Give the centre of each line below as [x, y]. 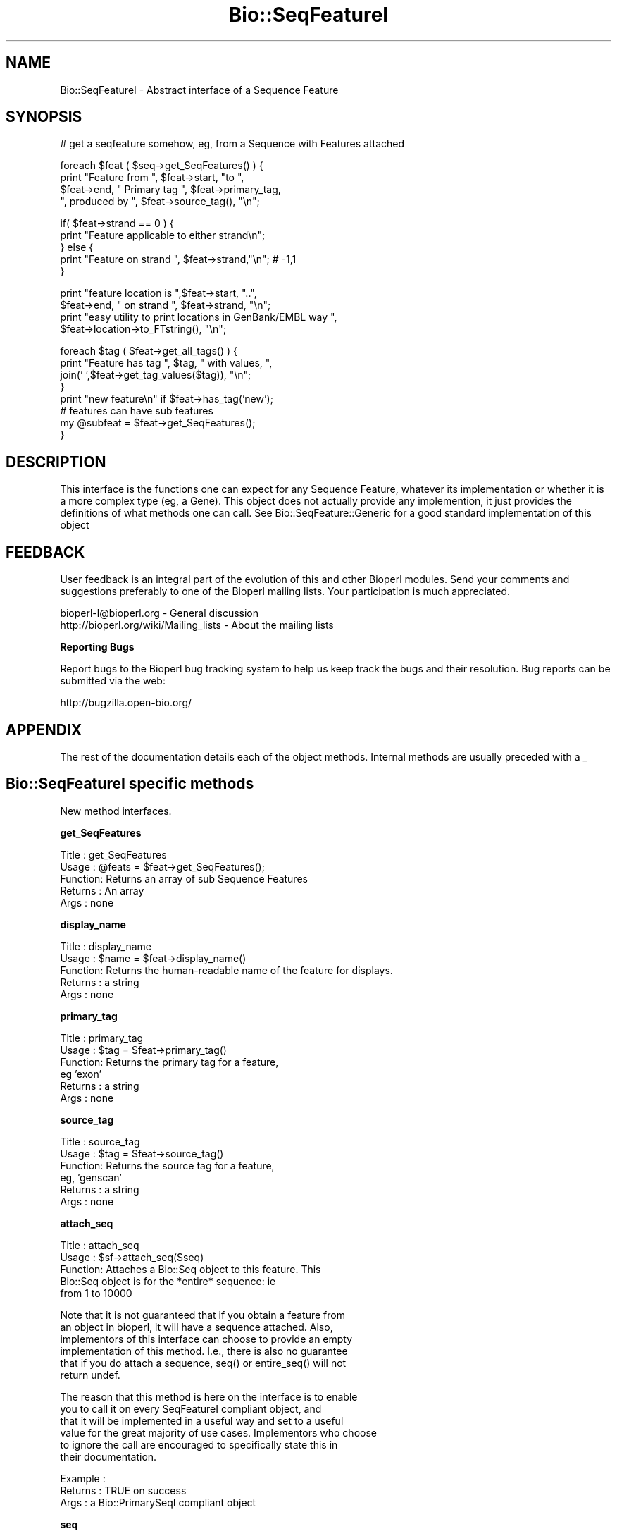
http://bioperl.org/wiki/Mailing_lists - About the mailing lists [197, 625]
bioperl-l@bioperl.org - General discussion [160, 613]
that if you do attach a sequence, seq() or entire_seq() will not [203, 1363]
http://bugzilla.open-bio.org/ [126, 703]
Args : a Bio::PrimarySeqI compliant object [158, 1502]
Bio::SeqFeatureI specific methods [130, 784]
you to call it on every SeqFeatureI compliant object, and [191, 1408]
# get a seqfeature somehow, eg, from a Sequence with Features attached [232, 144]
